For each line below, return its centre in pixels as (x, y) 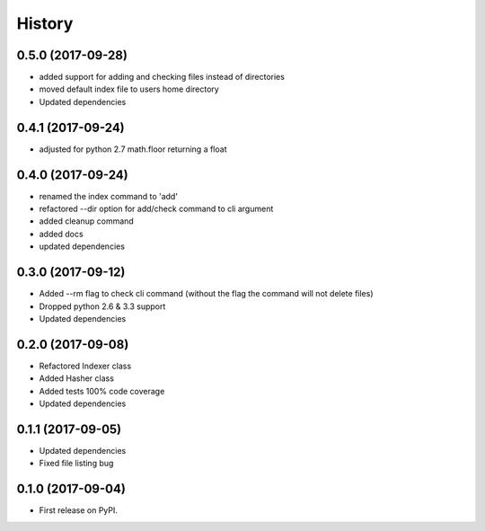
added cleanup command (86, 221)
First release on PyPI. (79, 510)
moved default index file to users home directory (129, 89)
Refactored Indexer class (85, 366)
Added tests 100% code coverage (102, 391)
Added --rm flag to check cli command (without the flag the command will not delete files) (206, 294)
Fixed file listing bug (76, 464)
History (45, 23)
